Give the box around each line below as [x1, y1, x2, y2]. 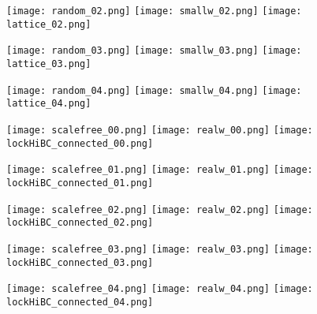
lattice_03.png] [6, 58, 91, 69]
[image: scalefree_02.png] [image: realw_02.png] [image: [6, 204, 313, 215]
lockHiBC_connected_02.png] [6, 217, 154, 229]
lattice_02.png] [6, 18, 91, 30]
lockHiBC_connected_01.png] [6, 177, 154, 189]
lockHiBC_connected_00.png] [6, 137, 154, 149]
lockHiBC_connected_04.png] [6, 296, 154, 308]
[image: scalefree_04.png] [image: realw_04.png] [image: [6, 283, 313, 295]
